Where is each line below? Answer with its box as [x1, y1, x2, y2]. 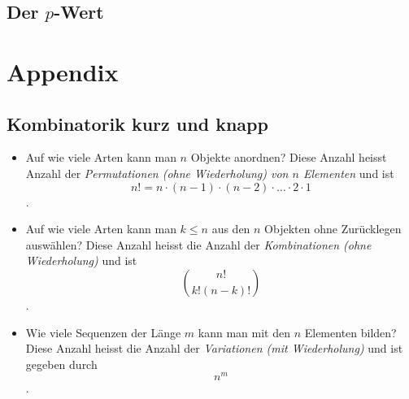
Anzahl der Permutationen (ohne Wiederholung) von [25, 164, 289, 181]
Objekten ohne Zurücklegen [264, 220, 402, 237]
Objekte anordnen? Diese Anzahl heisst [190, 149, 387, 166]
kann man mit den [198, 323, 290, 340]
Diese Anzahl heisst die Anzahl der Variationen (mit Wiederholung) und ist [25, 340, 403, 357]
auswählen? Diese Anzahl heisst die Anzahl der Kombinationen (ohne [25, 236, 372, 253]
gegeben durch [25, 355, 98, 372]
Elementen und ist [302, 164, 394, 181]
